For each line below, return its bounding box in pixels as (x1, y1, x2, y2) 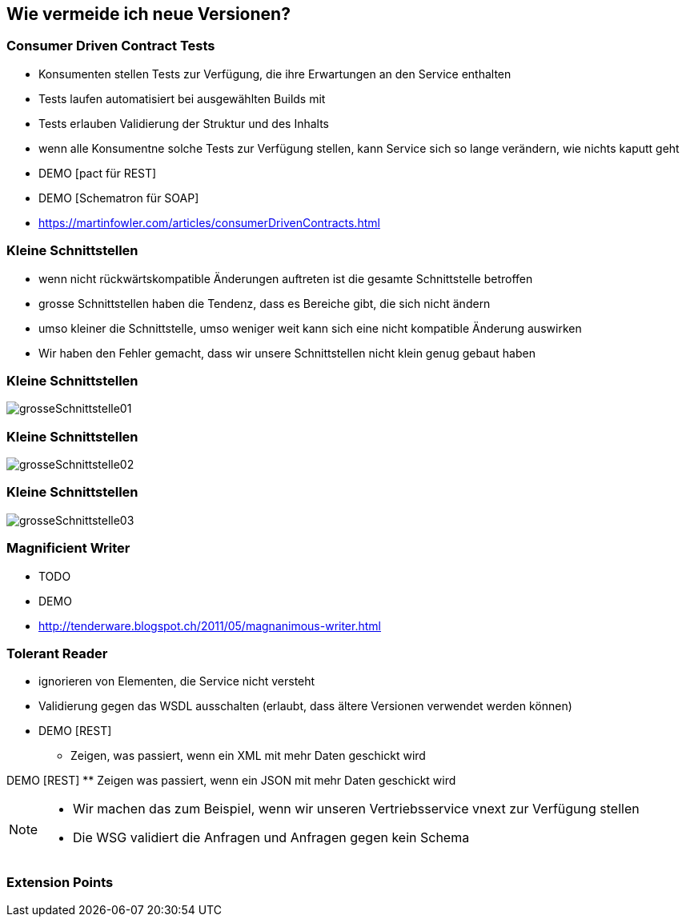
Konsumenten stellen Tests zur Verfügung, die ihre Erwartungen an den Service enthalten (38, 66, 511, 81)
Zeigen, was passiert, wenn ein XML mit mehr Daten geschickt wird (70, 749, 426, 763)
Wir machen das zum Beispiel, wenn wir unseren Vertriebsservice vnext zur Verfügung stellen (73, 801, 640, 817)
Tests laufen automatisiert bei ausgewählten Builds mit (38, 91, 326, 106)
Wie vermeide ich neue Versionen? (6, 4, 291, 24)
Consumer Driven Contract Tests (6, 38, 215, 54)
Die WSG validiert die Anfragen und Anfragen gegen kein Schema (73, 829, 470, 846)
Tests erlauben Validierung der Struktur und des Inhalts (38, 116, 329, 130)
